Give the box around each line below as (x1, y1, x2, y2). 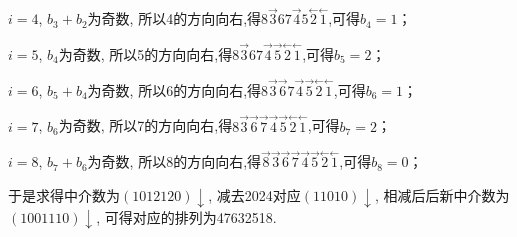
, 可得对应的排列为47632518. (96, 206, 277, 227)
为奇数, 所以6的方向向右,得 (87, 79, 262, 100)
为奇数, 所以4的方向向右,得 (87, 8, 262, 29)
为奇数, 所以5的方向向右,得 (58, 44, 233, 65)
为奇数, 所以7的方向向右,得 (58, 115, 233, 136)
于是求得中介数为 (8, 185, 120, 206)
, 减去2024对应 (208, 185, 301, 206)
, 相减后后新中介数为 (374, 185, 510, 206)
